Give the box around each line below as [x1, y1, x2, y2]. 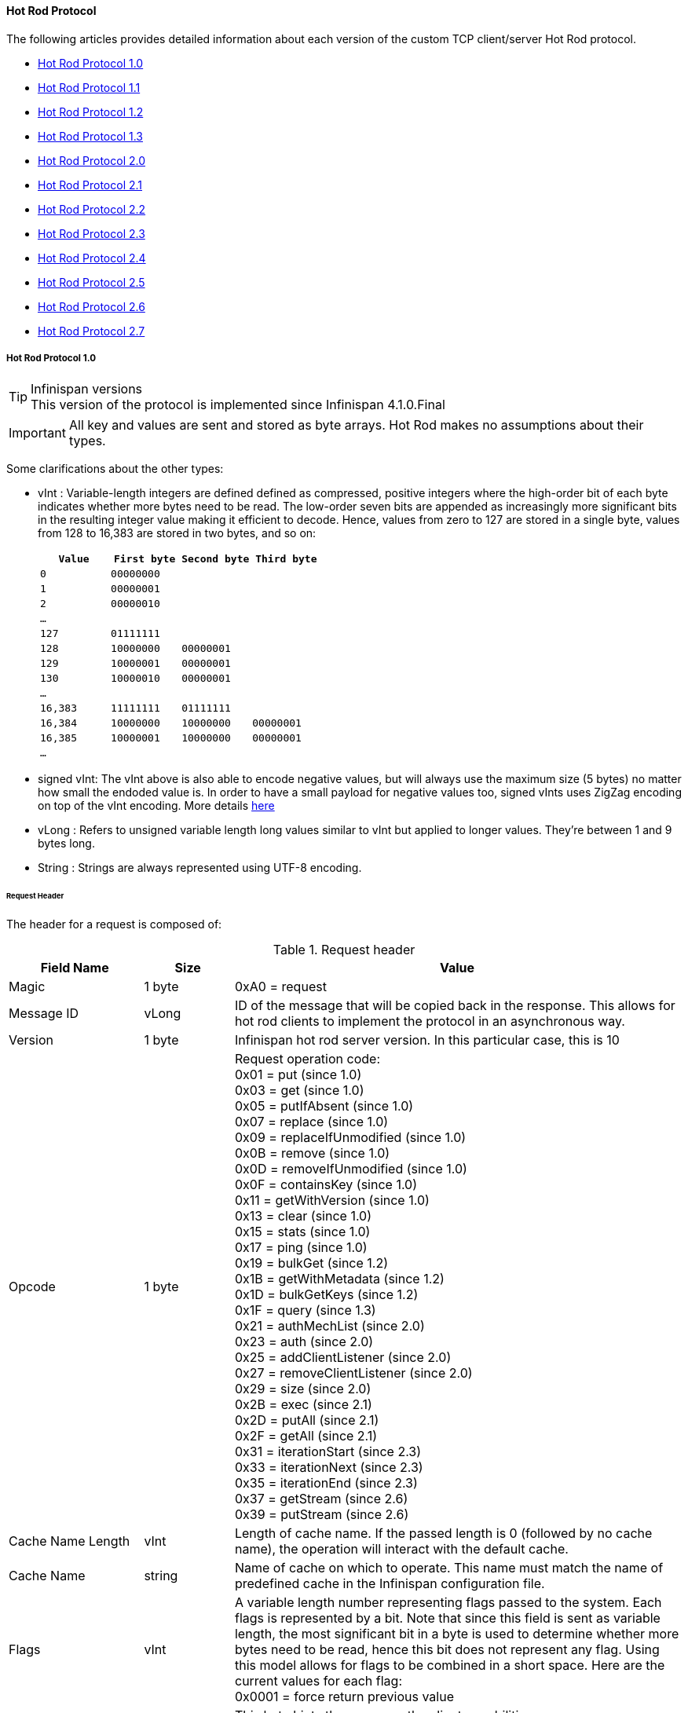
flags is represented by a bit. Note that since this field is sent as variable [234, 1610, 661, 1627]
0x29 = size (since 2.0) [234, 1381, 371, 1397]
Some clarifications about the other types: [6, 462, 224, 476]
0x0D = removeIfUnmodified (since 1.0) [234, 1161, 467, 1177]
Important [9, 425, 66, 441]
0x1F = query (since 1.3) [234, 1302, 376, 1319]
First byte [114, 553, 176, 566]
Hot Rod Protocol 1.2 [38, 104, 144, 119]
